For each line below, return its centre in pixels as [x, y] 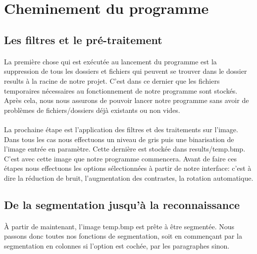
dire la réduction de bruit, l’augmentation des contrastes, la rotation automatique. [129, 178]
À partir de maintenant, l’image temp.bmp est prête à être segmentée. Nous [119, 226]
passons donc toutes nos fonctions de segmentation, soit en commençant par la [123, 236]
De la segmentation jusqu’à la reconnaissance [122, 204]
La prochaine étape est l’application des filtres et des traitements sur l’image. [121, 129]
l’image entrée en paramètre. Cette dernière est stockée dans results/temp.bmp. [125, 149]
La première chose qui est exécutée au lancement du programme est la [110, 61]
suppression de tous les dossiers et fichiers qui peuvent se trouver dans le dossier [126, 71]
